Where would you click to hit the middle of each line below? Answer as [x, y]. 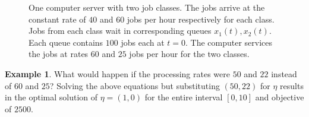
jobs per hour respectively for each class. [201, 19]
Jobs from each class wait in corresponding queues [120, 31]
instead [284, 73]
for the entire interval [184, 97]
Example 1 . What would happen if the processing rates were [117, 73]
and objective [280, 97]
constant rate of [57, 19]
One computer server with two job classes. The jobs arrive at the [147, 7]
